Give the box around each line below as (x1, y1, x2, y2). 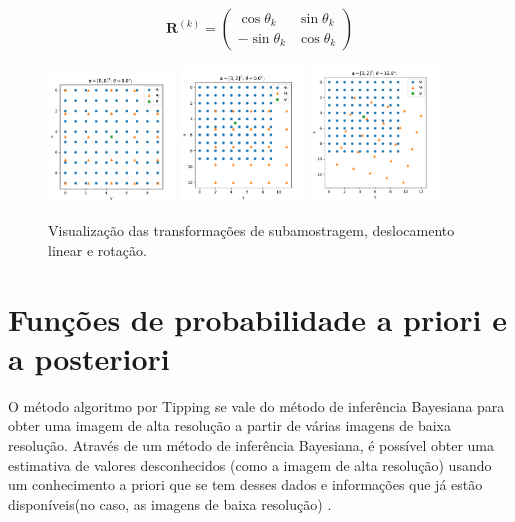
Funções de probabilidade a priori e (8, 298, 507, 339)
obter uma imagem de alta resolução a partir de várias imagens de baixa (8, 415, 451, 436)
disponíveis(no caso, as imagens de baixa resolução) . (8, 493, 332, 514)
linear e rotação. (48, 239, 147, 260)
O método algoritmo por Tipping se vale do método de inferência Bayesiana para (8, 395, 505, 416)
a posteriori (8, 337, 170, 378)
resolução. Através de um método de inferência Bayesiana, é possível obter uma (8, 434, 495, 455)
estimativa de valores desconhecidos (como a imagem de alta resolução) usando (8, 454, 492, 475)
